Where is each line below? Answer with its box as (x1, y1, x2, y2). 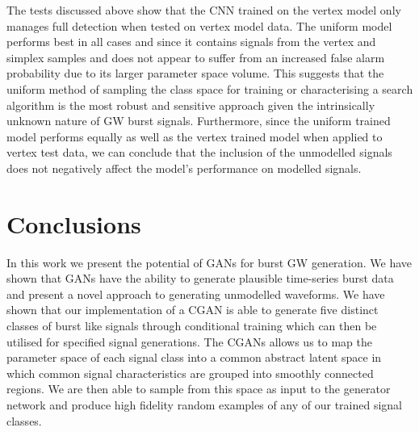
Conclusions (6, 207, 141, 240)
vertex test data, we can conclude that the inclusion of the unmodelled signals (6, 144, 392, 161)
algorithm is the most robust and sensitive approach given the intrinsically (6, 96, 375, 113)
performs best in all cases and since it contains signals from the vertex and (6, 33, 376, 50)
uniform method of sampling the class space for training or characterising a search (6, 80, 413, 97)
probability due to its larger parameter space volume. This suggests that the (6, 65, 384, 82)
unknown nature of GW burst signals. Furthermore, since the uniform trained (6, 112, 391, 129)
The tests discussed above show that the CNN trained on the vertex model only (6, 2, 401, 18)
